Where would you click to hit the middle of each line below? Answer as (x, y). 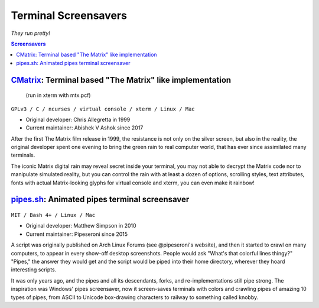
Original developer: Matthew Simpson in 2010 (81, 226)
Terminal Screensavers (69, 15)
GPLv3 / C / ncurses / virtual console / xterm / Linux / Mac (103, 109)
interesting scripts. (34, 270)
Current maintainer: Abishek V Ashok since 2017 (84, 128)
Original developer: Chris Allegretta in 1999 (78, 119)
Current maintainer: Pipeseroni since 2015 (77, 234)
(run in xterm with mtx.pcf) (58, 95)
